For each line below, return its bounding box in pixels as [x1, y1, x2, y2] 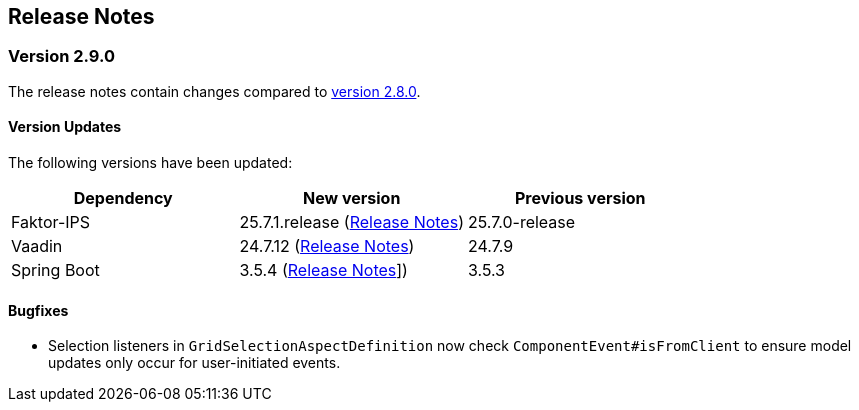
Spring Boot [11, 260, 100, 281]
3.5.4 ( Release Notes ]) [239, 260, 408, 281]
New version [303, 188, 401, 209]
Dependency [73, 188, 173, 209]
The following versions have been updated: [8, 154, 293, 172]
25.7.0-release [467, 212, 576, 233]
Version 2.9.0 [8, 46, 116, 67]
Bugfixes [8, 301, 69, 319]
